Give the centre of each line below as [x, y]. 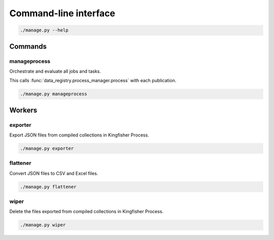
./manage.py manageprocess [54, 94]
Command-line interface [62, 13]
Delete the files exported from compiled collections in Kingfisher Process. [87, 212]
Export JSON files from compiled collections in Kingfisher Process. [79, 135]
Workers [23, 110]
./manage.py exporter [47, 148]
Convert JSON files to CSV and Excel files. [54, 173]
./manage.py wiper [43, 225]
